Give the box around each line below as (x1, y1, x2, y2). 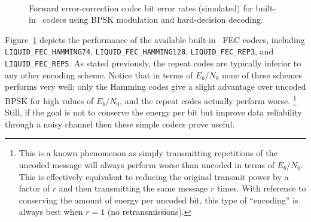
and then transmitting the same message (59, 182, 208, 194)
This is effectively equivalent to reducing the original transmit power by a (19, 170, 289, 183)
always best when (19, 205, 83, 218)
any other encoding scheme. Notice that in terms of (5, 68, 193, 81)
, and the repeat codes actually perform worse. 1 (120, 92, 297, 107)
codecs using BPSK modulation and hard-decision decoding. (42, 13, 263, 26)
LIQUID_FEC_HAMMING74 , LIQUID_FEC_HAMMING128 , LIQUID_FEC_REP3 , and (5, 45, 274, 57)
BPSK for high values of (5, 94, 94, 107)
